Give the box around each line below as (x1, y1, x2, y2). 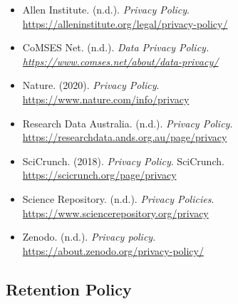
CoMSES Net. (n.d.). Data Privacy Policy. (22, 40, 209, 55)
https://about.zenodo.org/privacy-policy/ (22, 243, 204, 258)
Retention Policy (6, 278, 132, 300)
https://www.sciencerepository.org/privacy (22, 205, 209, 220)
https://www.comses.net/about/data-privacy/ (22, 53, 219, 68)
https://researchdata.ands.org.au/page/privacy (22, 130, 227, 145)
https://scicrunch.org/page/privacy (22, 167, 177, 182)
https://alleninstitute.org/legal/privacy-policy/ (22, 16, 228, 31)
